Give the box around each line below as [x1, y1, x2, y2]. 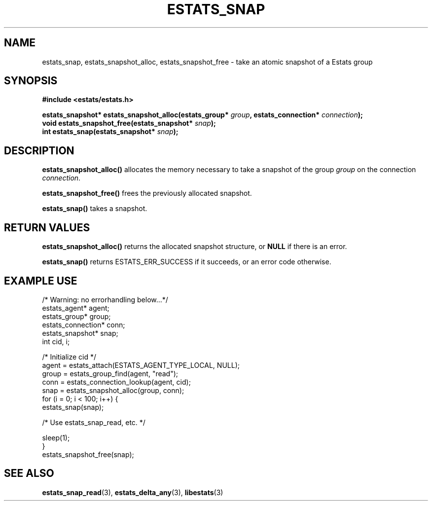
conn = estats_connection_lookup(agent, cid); [42, 377, 191, 386]
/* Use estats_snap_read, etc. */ [42, 418, 145, 427]
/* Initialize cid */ [42, 352, 97, 361]
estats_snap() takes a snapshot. [42, 204, 147, 213]
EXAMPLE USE [4, 274, 77, 287]
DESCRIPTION [4, 144, 74, 157]
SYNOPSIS [4, 74, 58, 87]
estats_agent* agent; [42, 303, 109, 312]
